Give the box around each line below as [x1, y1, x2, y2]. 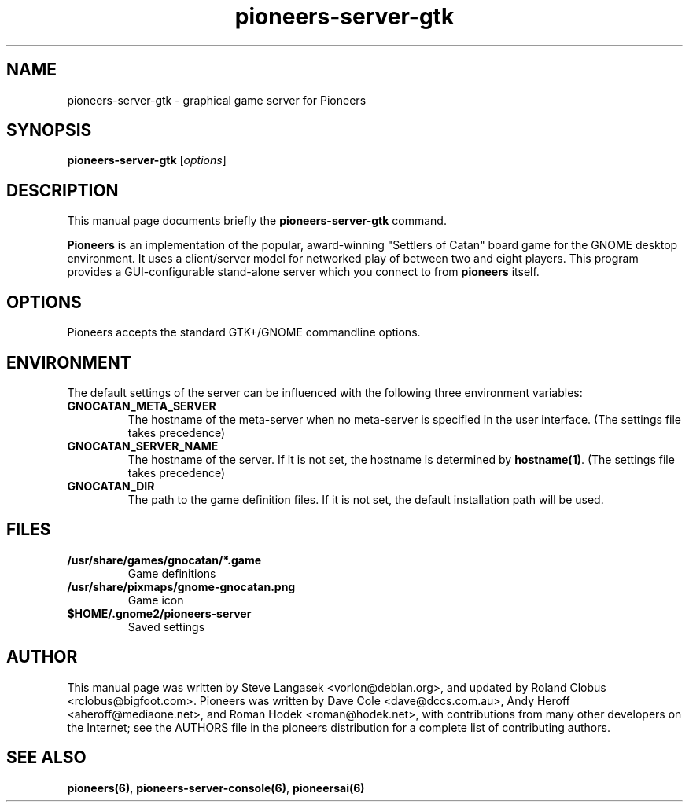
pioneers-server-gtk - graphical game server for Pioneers [67, 93, 367, 107]
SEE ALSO [6, 747, 87, 768]
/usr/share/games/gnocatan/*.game [67, 553, 262, 567]
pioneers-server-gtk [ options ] [67, 153, 227, 167]
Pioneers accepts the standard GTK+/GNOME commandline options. [67, 325, 421, 340]
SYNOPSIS [6, 120, 92, 141]
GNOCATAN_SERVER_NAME [67, 439, 219, 453]
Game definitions [127, 566, 216, 580]
